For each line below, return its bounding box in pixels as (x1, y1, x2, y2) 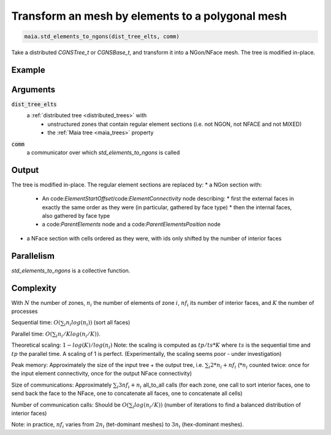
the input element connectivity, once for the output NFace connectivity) (11, 370, 192, 377)
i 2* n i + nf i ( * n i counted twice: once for (208, 361, 310, 370)
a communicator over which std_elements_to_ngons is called (26, 149, 180, 156)
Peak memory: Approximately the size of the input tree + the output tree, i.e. (11, 361, 204, 369)
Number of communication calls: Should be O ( (11, 401, 129, 408)
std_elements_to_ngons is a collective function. (11, 267, 131, 274)
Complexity (11, 283, 57, 293)
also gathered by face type (42, 212, 110, 220)
